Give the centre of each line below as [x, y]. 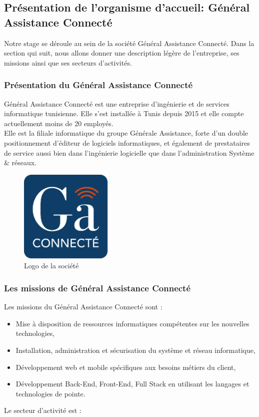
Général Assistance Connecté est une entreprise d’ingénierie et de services [117, 103]
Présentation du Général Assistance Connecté [98, 85]
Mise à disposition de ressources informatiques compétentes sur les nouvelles [132, 323]
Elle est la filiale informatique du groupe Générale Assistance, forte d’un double [126, 133]
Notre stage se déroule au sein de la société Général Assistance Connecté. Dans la [129, 43]
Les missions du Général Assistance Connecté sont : [83, 307]
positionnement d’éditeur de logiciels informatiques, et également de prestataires [127, 142]
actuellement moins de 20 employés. [59, 123]
